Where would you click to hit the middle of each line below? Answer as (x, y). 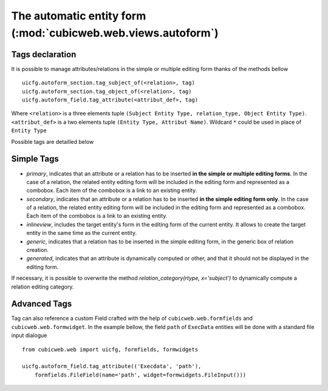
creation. (37, 250)
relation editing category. (43, 287)
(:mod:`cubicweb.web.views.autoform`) (115, 33)
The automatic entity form (79, 16)
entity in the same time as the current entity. (82, 233)
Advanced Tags (42, 304)
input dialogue (29, 335)
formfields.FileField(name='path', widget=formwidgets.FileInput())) (140, 375)
